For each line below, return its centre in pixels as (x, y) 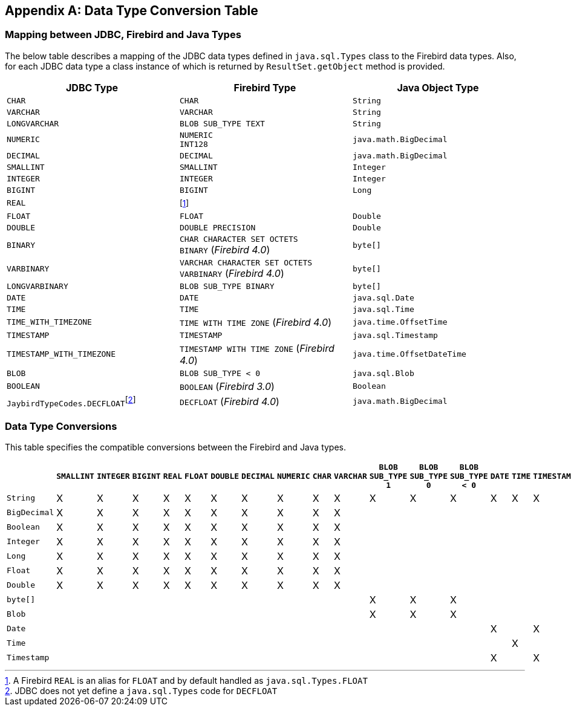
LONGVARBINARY (38, 286)
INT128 (194, 144)
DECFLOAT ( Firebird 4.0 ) (229, 401)
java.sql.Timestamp (395, 335)
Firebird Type (265, 87)
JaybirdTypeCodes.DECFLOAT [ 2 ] (71, 401)
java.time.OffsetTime (400, 322)
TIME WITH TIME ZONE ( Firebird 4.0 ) (256, 322)
